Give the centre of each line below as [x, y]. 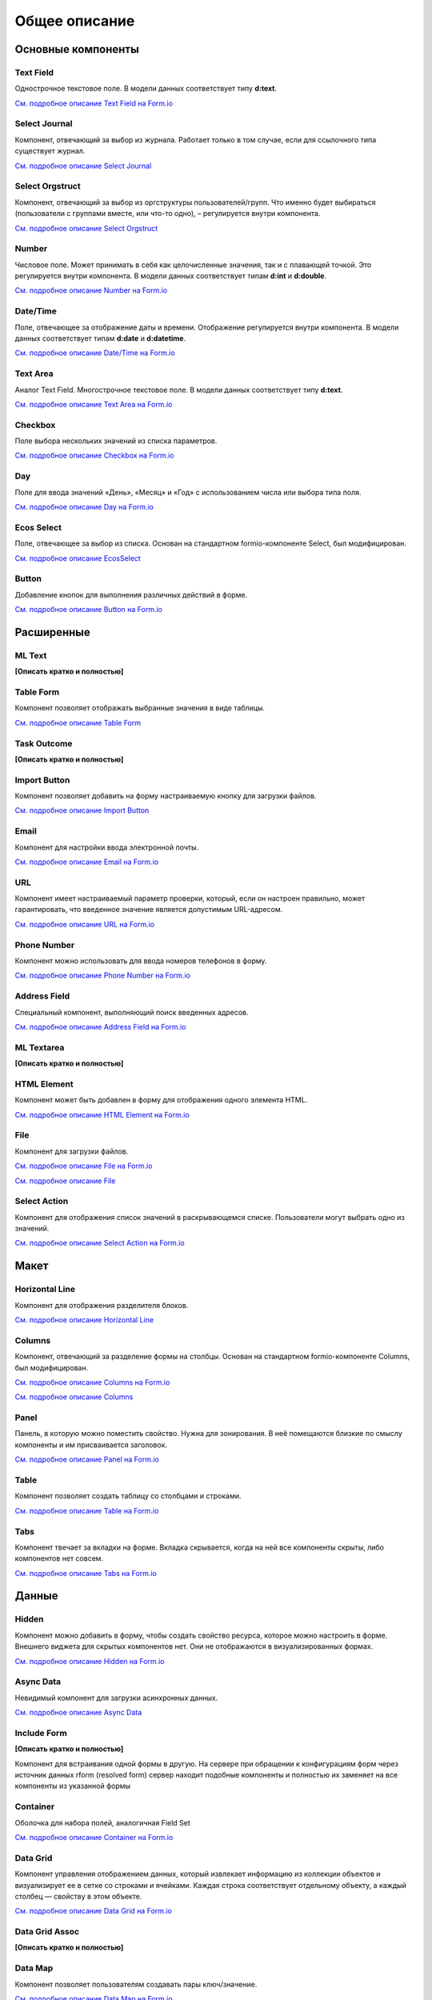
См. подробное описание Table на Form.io [87, 1510]
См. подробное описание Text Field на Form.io [94, 103]
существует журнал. [50, 151]
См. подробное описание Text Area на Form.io [94, 404]
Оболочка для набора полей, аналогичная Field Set [103, 1822]
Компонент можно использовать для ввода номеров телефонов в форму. [141, 961]
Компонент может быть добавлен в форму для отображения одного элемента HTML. [161, 1100]
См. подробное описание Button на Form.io [89, 610]
